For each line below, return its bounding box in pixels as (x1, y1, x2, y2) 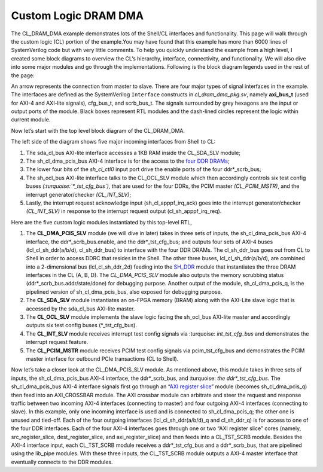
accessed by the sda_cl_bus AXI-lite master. (26, 305, 135, 312)
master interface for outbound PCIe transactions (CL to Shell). (26, 355, 179, 362)
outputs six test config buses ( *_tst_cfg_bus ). (26, 322, 138, 329)
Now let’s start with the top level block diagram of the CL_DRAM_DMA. (11, 127, 185, 134)
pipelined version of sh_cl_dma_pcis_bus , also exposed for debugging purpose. (26, 288, 223, 296)
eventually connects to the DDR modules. (11, 458, 113, 465)
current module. (11, 116, 51, 123)
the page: (11, 72, 35, 79)
